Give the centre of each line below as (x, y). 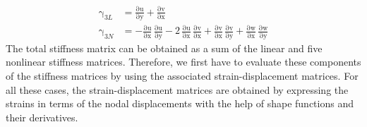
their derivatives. (42, 117)
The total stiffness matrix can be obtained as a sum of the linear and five (164, 48)
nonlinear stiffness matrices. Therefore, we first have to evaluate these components (183, 62)
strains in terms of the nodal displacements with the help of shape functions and (180, 103)
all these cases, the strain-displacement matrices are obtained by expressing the (177, 89)
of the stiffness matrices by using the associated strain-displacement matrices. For (182, 75)
